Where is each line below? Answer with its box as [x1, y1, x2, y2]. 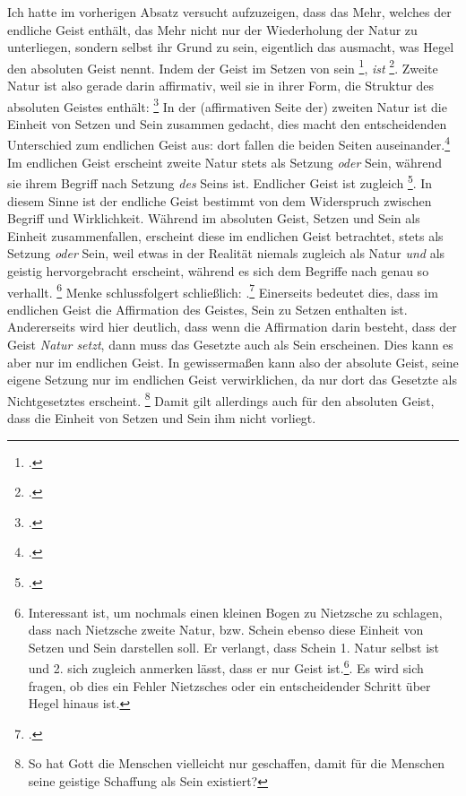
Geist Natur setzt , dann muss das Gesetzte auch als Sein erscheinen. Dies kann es [7, 334, 453, 353]
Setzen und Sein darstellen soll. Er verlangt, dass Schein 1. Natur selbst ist [28, 637, 440, 656]
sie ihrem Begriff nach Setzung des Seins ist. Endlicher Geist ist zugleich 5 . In [7, 171, 433, 192]
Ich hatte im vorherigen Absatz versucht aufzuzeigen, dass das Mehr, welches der [7, 3, 452, 21]
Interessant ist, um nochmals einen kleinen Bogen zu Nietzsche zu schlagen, [28, 602, 443, 621]
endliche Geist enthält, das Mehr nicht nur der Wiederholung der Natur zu [7, 20, 418, 39]
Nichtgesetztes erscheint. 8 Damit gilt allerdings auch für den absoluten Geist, [7, 388, 435, 410]
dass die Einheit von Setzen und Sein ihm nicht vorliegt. [7, 409, 316, 427]
